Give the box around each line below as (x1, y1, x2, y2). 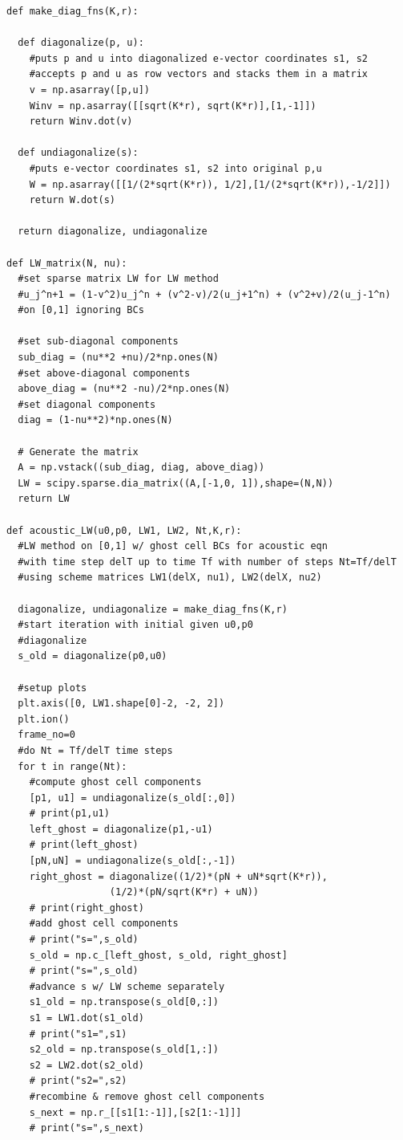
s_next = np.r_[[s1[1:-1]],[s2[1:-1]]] (29, 1106, 242, 1118)
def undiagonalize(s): (18, 147, 139, 159)
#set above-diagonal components (18, 367, 191, 379)
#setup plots (18, 682, 87, 694)
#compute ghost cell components (29, 776, 202, 788)
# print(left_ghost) (29, 839, 139, 851)
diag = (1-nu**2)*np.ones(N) (18, 414, 173, 426)
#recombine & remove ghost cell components (29, 1090, 265, 1102)
